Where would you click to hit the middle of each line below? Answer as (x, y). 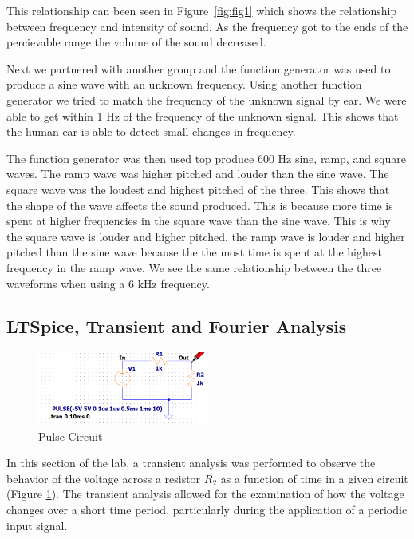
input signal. (37, 525)
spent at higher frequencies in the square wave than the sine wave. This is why (199, 221)
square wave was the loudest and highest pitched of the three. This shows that (198, 189)
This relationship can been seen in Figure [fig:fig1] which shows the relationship (202, 10)
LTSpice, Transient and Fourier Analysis (177, 326)
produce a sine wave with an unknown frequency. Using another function (184, 84)
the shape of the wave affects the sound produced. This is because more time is (200, 205)
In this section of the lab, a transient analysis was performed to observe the (191, 463)
